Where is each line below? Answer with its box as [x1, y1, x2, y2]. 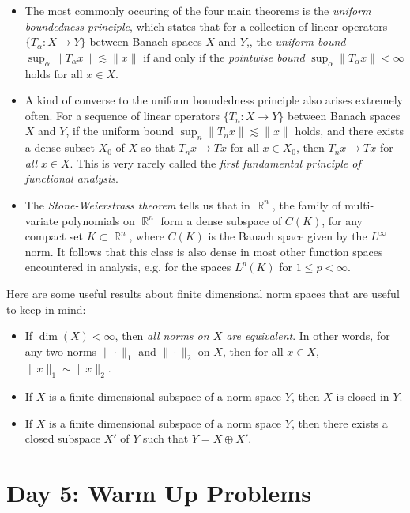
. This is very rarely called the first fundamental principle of [70, 154, 361, 171]
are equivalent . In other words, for [226, 327, 390, 344]
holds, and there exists [295, 123, 404, 139]
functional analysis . [24, 170, 118, 187]
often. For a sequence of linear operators [24, 107, 220, 123]
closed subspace [24, 430, 100, 447]
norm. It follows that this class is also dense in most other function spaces [24, 243, 383, 259]
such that [142, 430, 189, 447]
